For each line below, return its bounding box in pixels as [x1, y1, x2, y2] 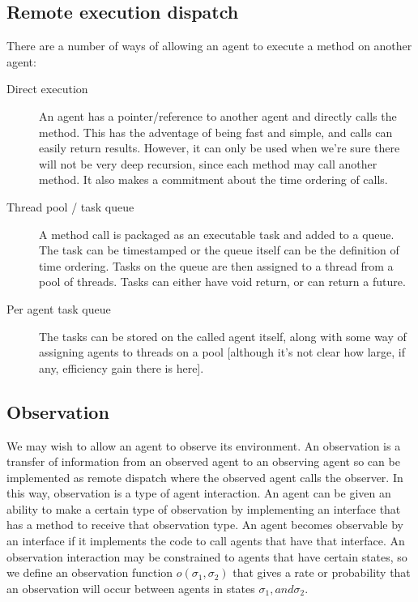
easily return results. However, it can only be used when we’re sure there [39, 139, 400, 156]
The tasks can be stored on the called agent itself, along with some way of [39, 327, 407, 344]
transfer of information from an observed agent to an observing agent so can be [6, 453, 400, 470]
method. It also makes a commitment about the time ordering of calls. [39, 171, 388, 188]
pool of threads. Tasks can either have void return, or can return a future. [39, 273, 406, 290]
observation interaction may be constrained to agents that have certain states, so [6, 548, 407, 565]
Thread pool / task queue [6, 198, 134, 215]
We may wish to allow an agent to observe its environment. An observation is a [6, 437, 401, 454]
